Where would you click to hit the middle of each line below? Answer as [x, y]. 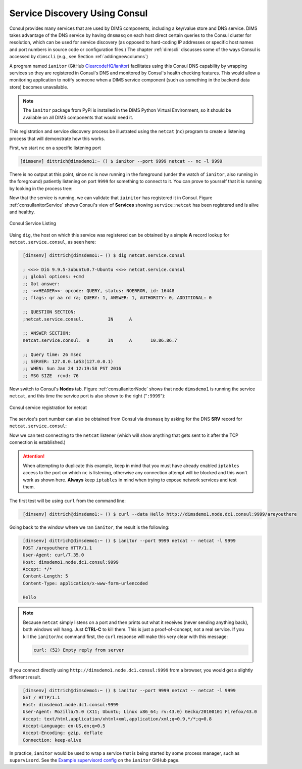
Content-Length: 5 [45, 576]
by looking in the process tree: [41, 188]
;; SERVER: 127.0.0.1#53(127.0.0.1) [68, 361]
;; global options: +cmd [54, 277]
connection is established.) [37, 442]
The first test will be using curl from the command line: [68, 501]
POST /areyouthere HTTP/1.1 [58, 548]
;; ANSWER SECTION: [47, 333]
